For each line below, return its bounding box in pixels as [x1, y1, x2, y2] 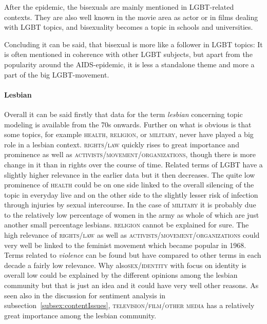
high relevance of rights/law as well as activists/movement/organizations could [4, 230, 260, 240]
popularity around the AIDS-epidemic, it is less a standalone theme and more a [4, 59, 255, 69]
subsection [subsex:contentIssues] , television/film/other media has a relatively [4, 300, 255, 311]
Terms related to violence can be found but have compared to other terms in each [4, 250, 261, 260]
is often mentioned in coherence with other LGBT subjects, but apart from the [4, 49, 253, 60]
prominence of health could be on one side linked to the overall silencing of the [4, 179, 254, 190]
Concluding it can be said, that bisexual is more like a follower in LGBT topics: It [4, 39, 263, 49]
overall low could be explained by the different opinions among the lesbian [4, 270, 238, 280]
